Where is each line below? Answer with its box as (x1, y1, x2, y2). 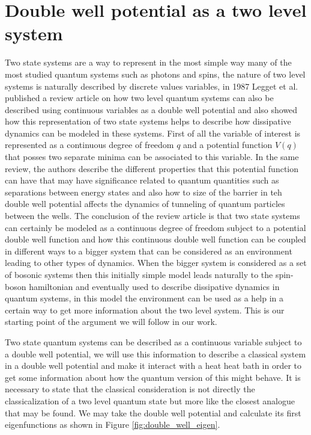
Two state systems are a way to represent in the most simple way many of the (5, 56, 292, 69)
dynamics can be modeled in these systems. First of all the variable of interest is (5, 126, 301, 139)
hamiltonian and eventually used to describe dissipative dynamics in (29, 280, 280, 292)
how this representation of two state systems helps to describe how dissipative (5, 115, 291, 128)
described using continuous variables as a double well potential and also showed (5, 103, 298, 116)
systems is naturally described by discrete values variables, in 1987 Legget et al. (5, 79, 298, 92)
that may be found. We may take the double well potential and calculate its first (5, 406, 301, 419)
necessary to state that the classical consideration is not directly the (5, 383, 255, 395)
